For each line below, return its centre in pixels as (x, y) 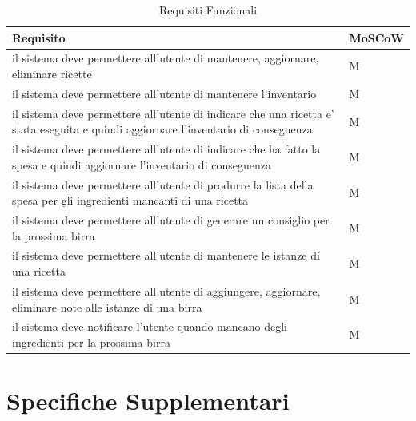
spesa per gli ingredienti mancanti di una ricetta (130, 200)
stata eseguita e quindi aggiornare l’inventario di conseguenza (162, 129)
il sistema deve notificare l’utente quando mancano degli (150, 326)
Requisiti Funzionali (208, 10)
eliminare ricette (52, 74)
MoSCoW (376, 37)
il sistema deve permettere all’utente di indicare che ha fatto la (166, 149)
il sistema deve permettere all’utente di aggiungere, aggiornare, (166, 290)
